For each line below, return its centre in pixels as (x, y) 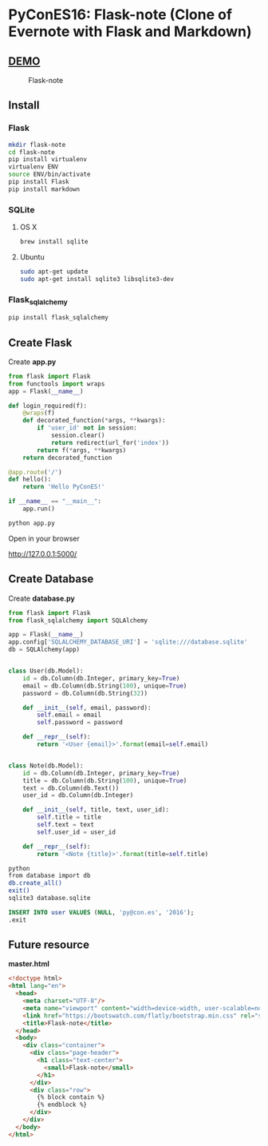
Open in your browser (44, 538)
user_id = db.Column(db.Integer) (78, 795)
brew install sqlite (54, 242)
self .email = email (69, 715)
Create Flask (40, 342)
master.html (29, 964)
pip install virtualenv (48, 160)
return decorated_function (67, 458)
